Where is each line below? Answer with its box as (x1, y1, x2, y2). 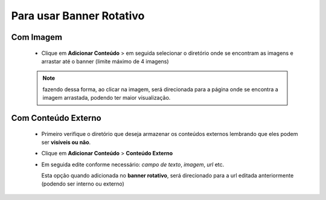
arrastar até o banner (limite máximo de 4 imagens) (41, 57, 169, 65)
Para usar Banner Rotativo (11, 9, 145, 22)
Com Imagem (11, 32, 63, 42)
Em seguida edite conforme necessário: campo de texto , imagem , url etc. (41, 161, 225, 168)
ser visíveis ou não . (41, 138, 91, 146)
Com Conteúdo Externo (11, 112, 102, 123)
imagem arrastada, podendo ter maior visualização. (42, 94, 171, 102)
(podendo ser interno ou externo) (41, 180, 125, 187)
